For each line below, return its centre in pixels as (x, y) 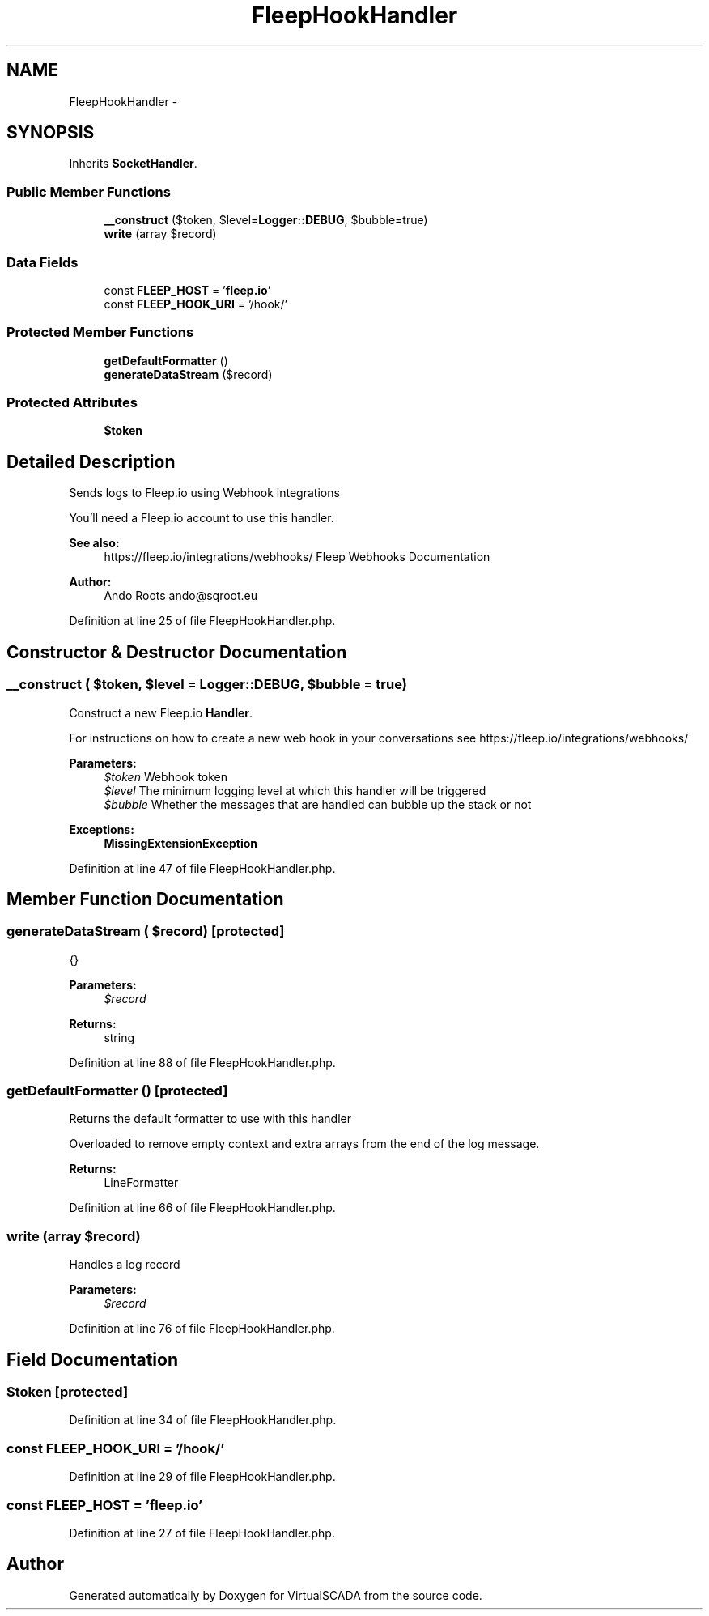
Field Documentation (92, 1359)
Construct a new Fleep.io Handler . (161, 712)
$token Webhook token (166, 776)
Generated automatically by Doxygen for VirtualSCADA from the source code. (276, 1595)
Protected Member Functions (100, 332)
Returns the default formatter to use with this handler (210, 1119)
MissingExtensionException (181, 843)
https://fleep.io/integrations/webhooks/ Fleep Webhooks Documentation (297, 557)
